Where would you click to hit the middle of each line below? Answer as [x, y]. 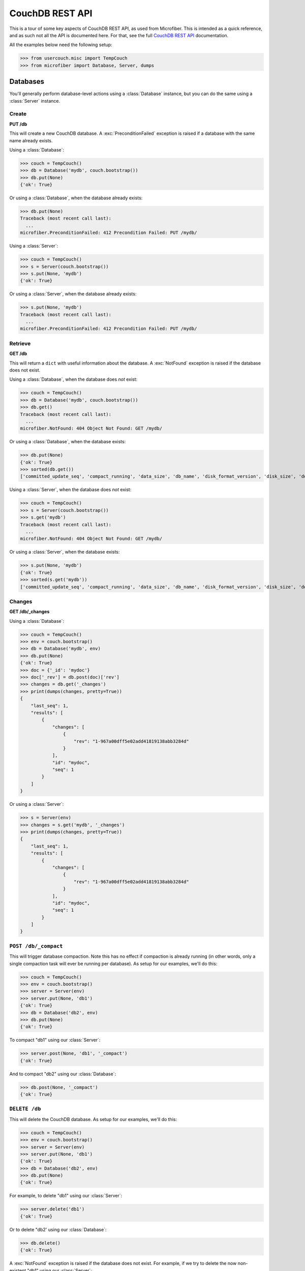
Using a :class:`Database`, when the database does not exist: [73, 379]
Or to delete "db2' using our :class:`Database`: [58, 1229]
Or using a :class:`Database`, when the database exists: [68, 442]
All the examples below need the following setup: [61, 45]
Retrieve [20, 343]
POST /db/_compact [36, 946]
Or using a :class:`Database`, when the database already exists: [76, 198]
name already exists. [31, 140]
